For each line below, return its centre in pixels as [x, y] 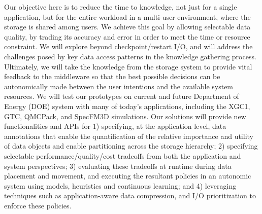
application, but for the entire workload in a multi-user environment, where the [127, 16]
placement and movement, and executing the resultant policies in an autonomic [128, 176]
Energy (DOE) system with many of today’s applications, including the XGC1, [127, 106]
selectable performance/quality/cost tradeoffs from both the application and [123, 155]
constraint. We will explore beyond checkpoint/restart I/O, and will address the [128, 46]
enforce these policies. [38, 205]
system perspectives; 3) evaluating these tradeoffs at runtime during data [118, 166]
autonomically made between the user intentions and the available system [119, 86]
